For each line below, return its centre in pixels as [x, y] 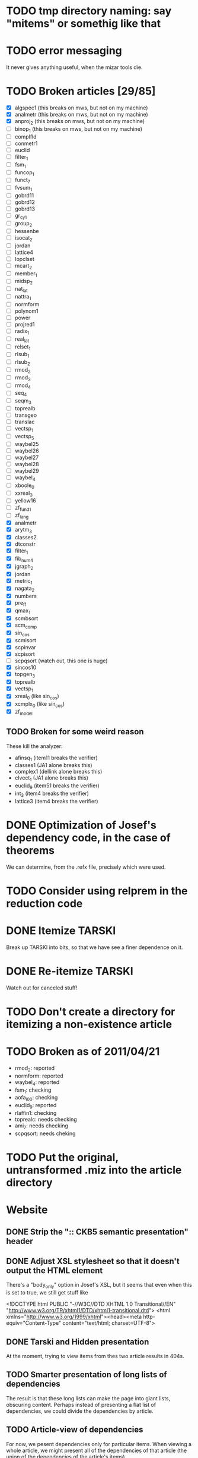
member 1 [26, 274]
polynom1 [26, 311]
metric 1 [23, 581]
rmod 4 [23, 386]
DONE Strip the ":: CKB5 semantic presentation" [97, 1232]
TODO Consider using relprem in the [97, 891]
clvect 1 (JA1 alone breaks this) [52, 779]
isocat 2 [23, 238]
